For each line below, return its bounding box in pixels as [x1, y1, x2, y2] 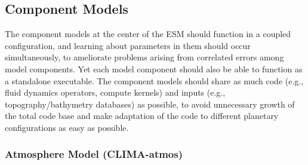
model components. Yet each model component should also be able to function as [5, 62, 303, 75]
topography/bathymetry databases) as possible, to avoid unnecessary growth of [5, 97, 295, 110]
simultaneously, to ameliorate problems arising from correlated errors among [5, 51, 284, 63]
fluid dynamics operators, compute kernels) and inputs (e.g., [5, 86, 226, 99]
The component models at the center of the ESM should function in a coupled [5, 27, 291, 40]
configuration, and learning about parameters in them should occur [5, 39, 251, 51]
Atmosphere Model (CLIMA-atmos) [5, 146, 183, 161]
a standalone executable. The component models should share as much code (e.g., [5, 74, 304, 87]
